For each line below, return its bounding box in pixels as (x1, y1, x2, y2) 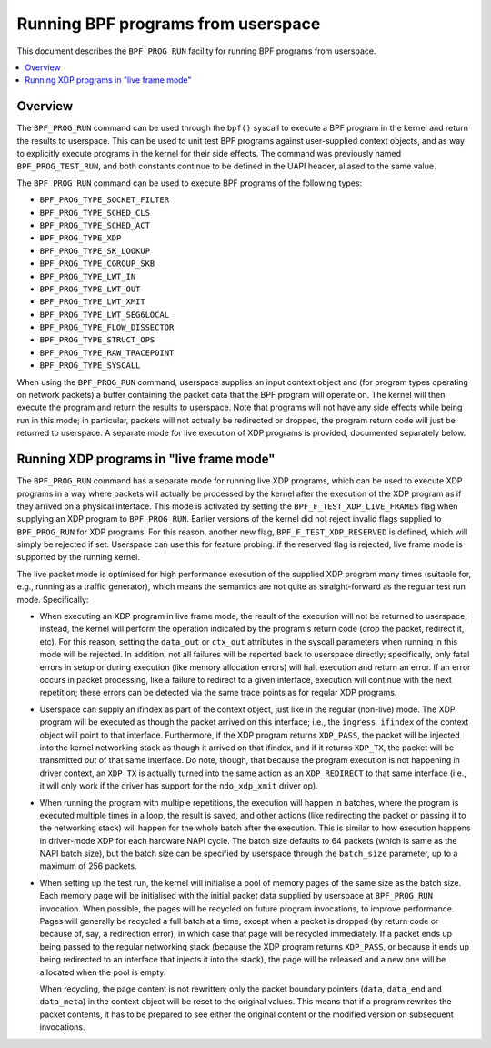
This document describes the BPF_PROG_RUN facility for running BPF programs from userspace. (16, 46, 376, 56)
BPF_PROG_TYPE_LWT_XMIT (39, 297, 145, 307)
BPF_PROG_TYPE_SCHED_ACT (39, 219, 150, 230)
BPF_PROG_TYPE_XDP (39, 233, 122, 243)
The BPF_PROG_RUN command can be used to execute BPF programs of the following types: (16, 178, 363, 188)
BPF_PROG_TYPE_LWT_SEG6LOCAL (39, 310, 170, 320)
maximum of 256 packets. (39, 860, 137, 871)
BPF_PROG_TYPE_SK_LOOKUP (39, 246, 150, 256)
